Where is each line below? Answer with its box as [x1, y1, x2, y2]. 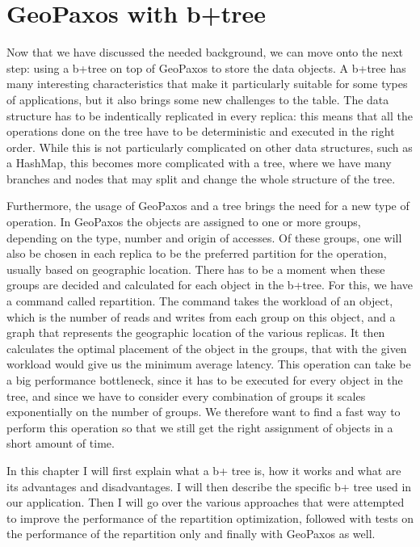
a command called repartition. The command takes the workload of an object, [6, 292, 393, 309]
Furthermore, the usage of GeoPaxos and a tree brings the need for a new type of [6, 197, 409, 214]
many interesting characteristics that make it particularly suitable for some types [6, 75, 408, 92]
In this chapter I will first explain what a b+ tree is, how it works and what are [6, 461, 401, 478]
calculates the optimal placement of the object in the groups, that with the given [6, 339, 407, 356]
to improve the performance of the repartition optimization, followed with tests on [6, 509, 414, 526]
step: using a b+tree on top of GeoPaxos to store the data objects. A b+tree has [6, 59, 406, 76]
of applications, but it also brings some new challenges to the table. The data [6, 90, 389, 107]
